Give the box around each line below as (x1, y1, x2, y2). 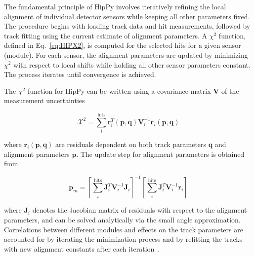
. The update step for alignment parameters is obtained (76, 148, 245, 159)
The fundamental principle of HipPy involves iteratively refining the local (4, 1, 226, 11)
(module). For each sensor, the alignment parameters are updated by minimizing (4, 49, 248, 60)
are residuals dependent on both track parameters (55, 139, 207, 149)
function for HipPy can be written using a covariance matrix (27, 85, 211, 96)
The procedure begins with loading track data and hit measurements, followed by (4, 21, 251, 31)
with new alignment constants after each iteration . (4, 243, 160, 254)
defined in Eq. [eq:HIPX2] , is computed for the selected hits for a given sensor (4, 40, 241, 50)
